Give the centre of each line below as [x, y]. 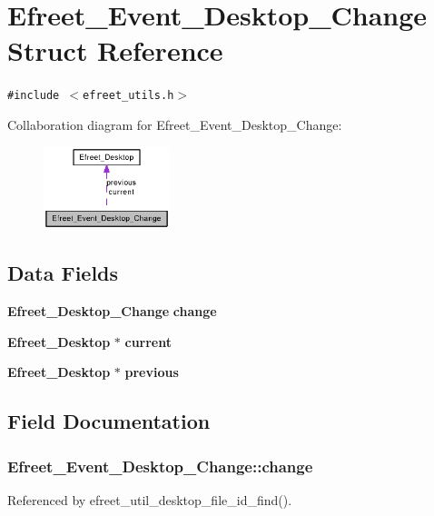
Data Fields [63, 273]
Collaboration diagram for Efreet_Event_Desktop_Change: [175, 124]
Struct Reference [115, 50]
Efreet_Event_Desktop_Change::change [160, 466]
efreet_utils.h [128, 96]
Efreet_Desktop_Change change [112, 311]
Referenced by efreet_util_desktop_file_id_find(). [150, 500]
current [148, 341]
